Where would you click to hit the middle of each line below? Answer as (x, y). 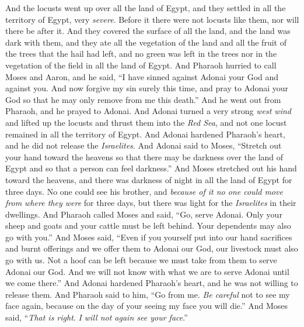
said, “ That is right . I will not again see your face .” (97, 317)
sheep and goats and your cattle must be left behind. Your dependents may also (148, 226)
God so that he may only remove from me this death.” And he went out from (143, 99)
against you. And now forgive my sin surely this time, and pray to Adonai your (147, 88)
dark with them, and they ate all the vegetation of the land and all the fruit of (146, 42)
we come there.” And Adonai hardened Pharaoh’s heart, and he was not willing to (152, 283)
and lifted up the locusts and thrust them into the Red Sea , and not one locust (146, 122)
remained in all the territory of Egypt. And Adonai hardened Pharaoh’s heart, (145, 134)
